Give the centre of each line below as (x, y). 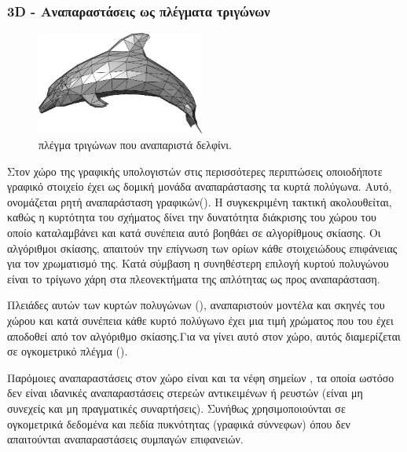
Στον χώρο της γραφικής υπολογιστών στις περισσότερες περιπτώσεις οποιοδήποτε (195, 171)
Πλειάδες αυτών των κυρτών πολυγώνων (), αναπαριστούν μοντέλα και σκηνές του (196, 305)
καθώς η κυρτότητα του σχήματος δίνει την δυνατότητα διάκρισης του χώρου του (192, 217)
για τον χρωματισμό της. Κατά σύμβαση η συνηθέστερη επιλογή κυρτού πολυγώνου (198, 263)
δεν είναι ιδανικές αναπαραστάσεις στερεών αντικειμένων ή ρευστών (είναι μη (185, 393)
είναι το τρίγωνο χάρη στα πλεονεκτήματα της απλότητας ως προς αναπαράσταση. (194, 278)
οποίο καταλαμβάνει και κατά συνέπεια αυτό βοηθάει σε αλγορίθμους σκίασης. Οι (194, 232)
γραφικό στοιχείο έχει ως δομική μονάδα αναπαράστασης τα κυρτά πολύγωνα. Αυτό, (200, 186)
